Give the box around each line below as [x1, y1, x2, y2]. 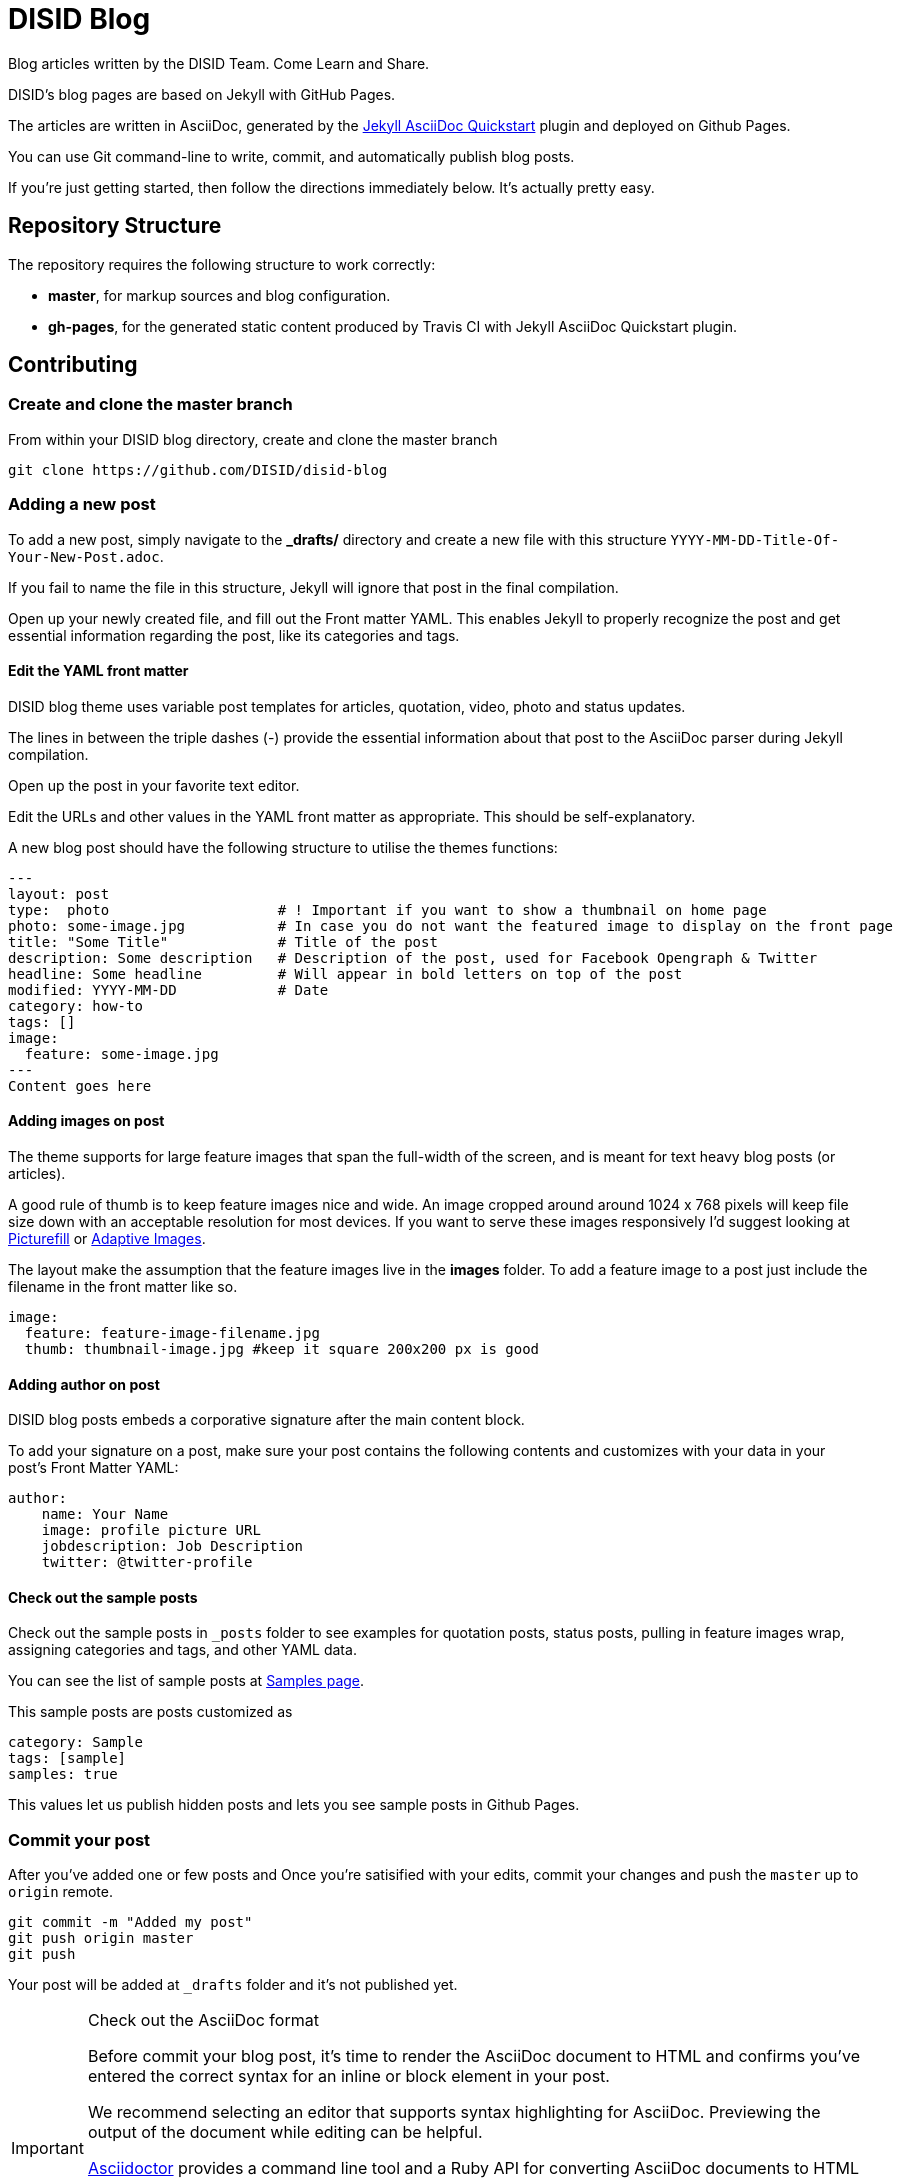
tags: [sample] [8, 1750, 127, 1767]
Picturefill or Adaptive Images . [8, 1230, 206, 1247]
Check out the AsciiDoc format [87, 2010, 319, 2031]
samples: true [8, 1766, 118, 1783]
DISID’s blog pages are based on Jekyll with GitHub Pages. [8, 85, 396, 103]
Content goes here [8, 1077, 152, 1094]
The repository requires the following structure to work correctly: [8, 255, 436, 273]
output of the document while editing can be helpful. [87, 2122, 483, 2143]
